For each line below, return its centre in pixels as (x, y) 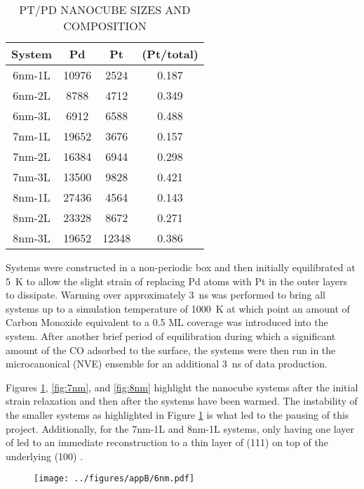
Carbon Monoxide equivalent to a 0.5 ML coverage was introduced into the (167, 322)
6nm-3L (32, 116)
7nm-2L (32, 156)
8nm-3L (32, 238)
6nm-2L (32, 95)
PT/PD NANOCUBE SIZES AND (105, 9)
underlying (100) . (45, 456)
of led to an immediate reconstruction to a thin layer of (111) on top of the (167, 442)
